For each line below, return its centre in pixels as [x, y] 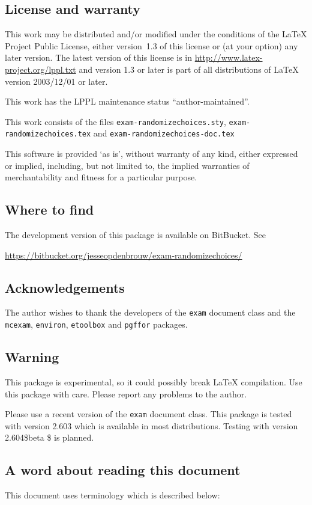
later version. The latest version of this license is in [99, 57]
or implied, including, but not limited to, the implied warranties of [127, 165]
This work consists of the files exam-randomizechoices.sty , [115, 121]
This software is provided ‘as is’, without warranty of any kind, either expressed [151, 154]
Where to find [49, 210]
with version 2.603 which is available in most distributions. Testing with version [151, 425]
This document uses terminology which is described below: [112, 495]
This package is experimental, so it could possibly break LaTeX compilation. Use [154, 381]
